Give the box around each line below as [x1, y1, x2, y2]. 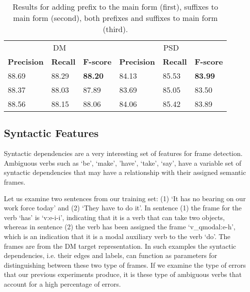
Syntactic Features [4, 125, 99, 140]
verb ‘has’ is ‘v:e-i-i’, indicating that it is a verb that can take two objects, [4, 212, 225, 222]
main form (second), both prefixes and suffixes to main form [13, 12, 218, 23]
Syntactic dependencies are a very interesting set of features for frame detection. [4, 148, 243, 158]
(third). [102, 23, 128, 34]
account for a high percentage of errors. [4, 278, 121, 289]
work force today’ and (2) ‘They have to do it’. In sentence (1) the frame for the [4, 203, 242, 213]
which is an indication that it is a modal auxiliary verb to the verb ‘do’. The [4, 231, 231, 241]
